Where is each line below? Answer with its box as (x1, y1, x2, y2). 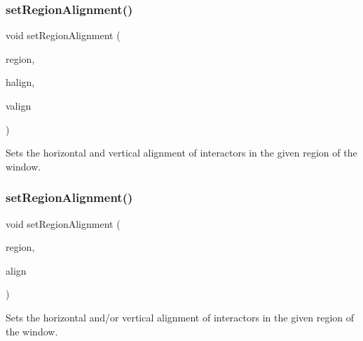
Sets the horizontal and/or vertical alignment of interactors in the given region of (6, 310, 355, 324)
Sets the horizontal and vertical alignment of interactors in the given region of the (6, 145, 357, 160)
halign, (6, 75, 35, 89)
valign (6, 99, 32, 113)
